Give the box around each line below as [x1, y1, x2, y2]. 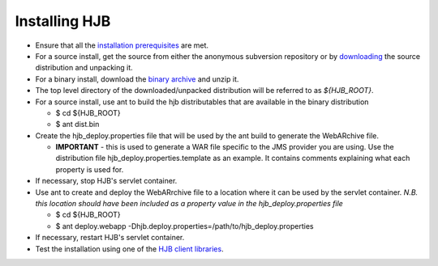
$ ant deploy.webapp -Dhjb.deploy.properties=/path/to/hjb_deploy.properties [55, 221, 314, 230]
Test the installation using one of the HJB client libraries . [35, 243, 224, 254]
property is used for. [55, 164, 124, 174]
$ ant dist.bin [55, 120, 100, 129]
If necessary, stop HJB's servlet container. [35, 176, 178, 186]
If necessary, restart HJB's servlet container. [35, 233, 185, 243]
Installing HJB [15, 12, 111, 30]
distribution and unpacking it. [35, 63, 133, 73]
